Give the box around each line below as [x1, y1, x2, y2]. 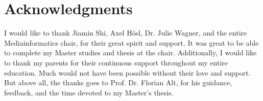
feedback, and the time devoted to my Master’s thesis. [4, 87, 174, 97]
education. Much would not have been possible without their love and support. [4, 67, 251, 78]
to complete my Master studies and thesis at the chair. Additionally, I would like [4, 47, 257, 58]
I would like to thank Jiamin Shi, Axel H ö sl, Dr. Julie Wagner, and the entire [4, 27, 247, 38]
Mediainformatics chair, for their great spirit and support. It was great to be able [4, 37, 259, 48]
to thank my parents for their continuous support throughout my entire [4, 57, 228, 68]
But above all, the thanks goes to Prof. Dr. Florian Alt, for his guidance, [4, 77, 232, 88]
